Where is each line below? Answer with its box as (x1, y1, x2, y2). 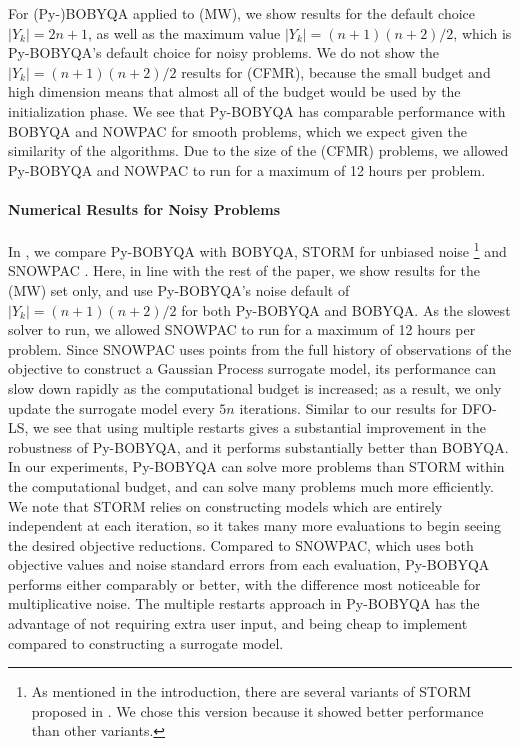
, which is (453, 22, 512, 43)
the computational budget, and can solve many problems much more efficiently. (8, 475, 494, 496)
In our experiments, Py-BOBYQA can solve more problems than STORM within (8, 456, 505, 477)
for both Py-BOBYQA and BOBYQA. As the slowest (181, 299, 511, 320)
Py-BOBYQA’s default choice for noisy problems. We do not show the (8, 42, 440, 63)
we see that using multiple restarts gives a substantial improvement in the (33, 417, 486, 438)
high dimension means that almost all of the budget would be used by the (8, 81, 461, 102)
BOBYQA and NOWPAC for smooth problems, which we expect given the (8, 120, 467, 141)
